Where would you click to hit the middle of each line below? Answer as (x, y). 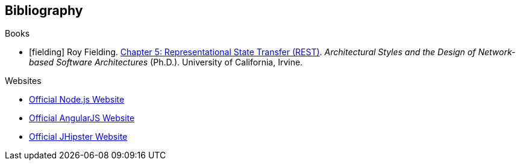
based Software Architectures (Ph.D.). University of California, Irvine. (166, 62)
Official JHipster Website (78, 137)
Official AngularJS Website (82, 118)
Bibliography (44, 10)
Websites (23, 81)
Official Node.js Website (77, 100)
